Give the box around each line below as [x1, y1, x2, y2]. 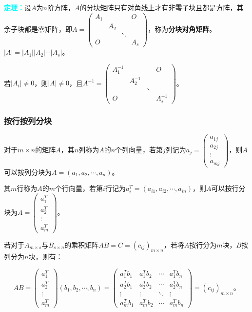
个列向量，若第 [115, 145, 163, 155]
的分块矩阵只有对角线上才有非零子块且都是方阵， [79, 2, 237, 12]
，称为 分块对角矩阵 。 [148, 23, 216, 34]
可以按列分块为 [4, 166, 52, 177]
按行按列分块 [4, 114, 52, 126]
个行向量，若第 [55, 183, 103, 193]
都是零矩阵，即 [24, 23, 72, 34]
